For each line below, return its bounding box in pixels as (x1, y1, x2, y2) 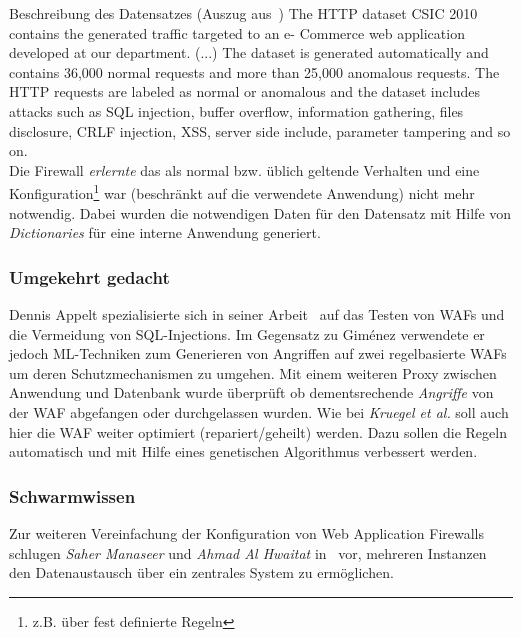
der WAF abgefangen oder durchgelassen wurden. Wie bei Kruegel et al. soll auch (9, 401, 509, 422)
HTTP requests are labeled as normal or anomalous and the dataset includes (9, 81, 480, 102)
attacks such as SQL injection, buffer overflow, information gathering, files (9, 100, 464, 121)
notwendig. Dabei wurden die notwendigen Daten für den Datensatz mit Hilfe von (9, 202, 512, 223)
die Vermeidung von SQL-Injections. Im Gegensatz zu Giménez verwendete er (9, 323, 485, 344)
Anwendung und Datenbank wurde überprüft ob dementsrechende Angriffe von (9, 382, 494, 403)
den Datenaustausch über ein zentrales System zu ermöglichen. (9, 562, 394, 583)
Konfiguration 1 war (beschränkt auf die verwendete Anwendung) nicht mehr (9, 180, 475, 203)
